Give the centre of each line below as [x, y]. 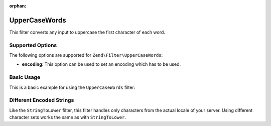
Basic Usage [25, 77]
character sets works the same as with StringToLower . [68, 117]
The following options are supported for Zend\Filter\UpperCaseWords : [86, 55]
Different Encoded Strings [42, 100]
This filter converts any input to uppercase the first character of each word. [87, 32]
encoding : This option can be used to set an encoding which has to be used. [101, 64]
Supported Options [33, 45]
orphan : [18, 6]
